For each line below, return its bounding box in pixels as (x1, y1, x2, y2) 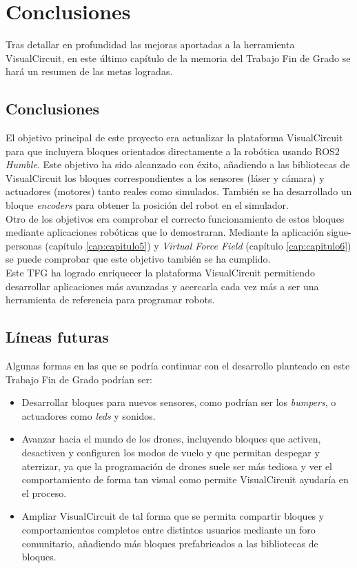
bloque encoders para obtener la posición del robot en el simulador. (6, 198, 289, 212)
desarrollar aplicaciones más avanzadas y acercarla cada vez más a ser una (6, 278, 319, 293)
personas (6, 238, 42, 252)
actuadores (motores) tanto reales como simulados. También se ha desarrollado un (6, 184, 352, 199)
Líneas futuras (6, 326, 109, 347)
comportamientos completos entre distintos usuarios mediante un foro (21, 522, 316, 536)
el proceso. (21, 485, 67, 500)
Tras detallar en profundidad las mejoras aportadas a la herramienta (6, 37, 295, 52)
